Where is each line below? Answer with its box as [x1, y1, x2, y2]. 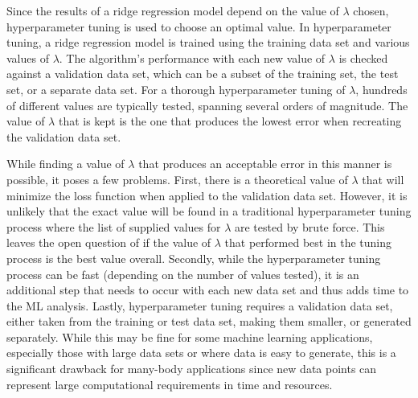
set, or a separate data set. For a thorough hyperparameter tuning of [6, 80, 346, 97]
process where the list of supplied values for [6, 218, 221, 235]
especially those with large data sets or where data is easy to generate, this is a [6, 344, 396, 361]
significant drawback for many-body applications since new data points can [6, 360, 377, 377]
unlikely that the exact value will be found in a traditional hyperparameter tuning [6, 203, 412, 220]
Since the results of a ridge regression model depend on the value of [6, 2, 339, 18]
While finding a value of [6, 155, 125, 172]
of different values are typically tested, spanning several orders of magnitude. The [6, 96, 408, 113]
